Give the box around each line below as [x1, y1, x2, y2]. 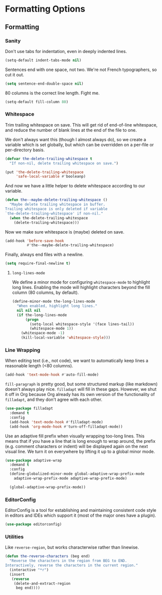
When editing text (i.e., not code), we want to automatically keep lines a [5, 358, 148, 363]
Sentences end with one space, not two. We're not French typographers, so [5, 67, 157, 72]
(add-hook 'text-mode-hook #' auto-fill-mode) [5, 372, 99, 378]
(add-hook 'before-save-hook [5, 238, 64, 243]
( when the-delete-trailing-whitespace [9, 216, 89, 220]
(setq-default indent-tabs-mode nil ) [5, 57, 82, 63]
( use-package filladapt [5, 406, 54, 411]
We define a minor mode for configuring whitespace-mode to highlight [12, 279, 150, 285]
